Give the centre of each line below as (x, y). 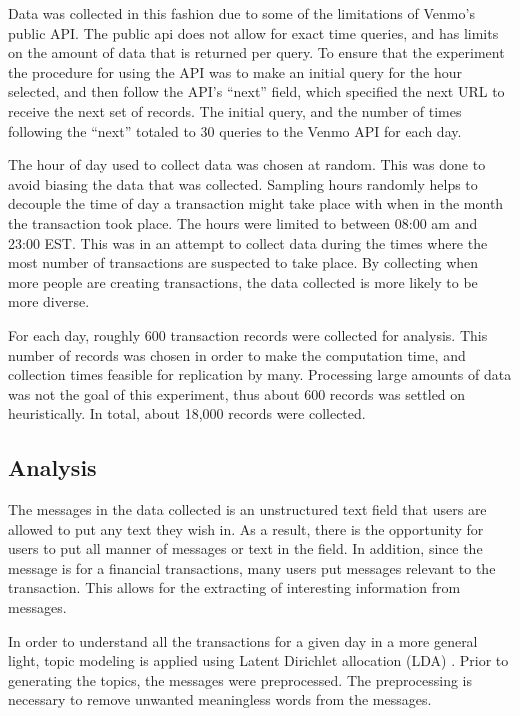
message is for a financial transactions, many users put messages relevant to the (252, 567)
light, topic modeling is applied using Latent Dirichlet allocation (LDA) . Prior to (258, 660)
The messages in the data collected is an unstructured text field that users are (247, 509)
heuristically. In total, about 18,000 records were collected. (187, 413)
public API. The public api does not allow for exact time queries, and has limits (253, 32)
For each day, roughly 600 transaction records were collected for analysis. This (248, 334)
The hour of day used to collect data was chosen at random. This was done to (247, 164)
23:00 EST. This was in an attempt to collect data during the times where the (248, 242)
